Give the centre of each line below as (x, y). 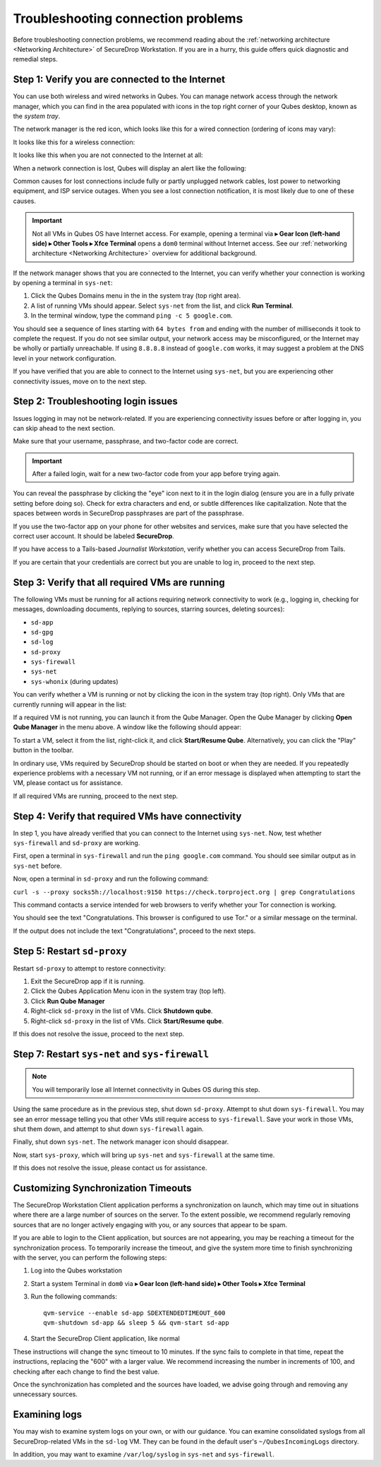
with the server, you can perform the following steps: (90, 1258)
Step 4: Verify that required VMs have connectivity (127, 816)
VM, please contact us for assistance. (68, 783)
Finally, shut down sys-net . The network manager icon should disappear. (121, 1142)
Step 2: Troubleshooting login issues (95, 401)
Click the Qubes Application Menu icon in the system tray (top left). (128, 991)
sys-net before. (38, 866)
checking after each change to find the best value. (86, 1372)
